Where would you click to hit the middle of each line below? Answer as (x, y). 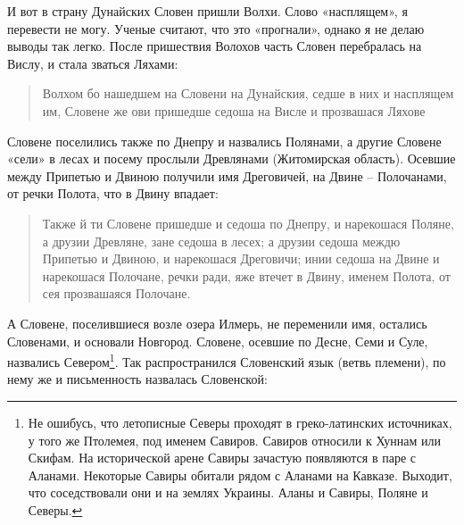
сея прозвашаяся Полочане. (116, 293)
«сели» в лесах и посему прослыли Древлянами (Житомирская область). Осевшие (232, 158)
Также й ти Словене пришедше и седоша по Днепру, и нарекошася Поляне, (248, 223)
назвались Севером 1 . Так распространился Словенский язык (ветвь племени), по (227, 360)
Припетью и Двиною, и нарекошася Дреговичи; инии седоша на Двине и (241, 258)
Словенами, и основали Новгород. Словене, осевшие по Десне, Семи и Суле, (218, 341)
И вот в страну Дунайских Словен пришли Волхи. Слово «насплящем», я (207, 11)
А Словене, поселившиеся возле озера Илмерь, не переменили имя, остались (217, 323)
